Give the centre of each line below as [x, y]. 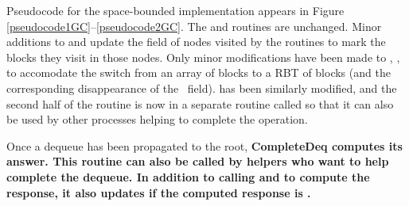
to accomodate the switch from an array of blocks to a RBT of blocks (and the [199, 72]
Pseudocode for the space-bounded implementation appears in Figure [175, 10]
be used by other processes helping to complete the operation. [157, 119]
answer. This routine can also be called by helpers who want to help [198, 161]
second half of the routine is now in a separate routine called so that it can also [200, 103]
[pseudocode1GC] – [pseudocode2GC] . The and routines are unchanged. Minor [194, 26]
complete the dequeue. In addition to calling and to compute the [188, 176]
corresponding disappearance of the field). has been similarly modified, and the [202, 88]
